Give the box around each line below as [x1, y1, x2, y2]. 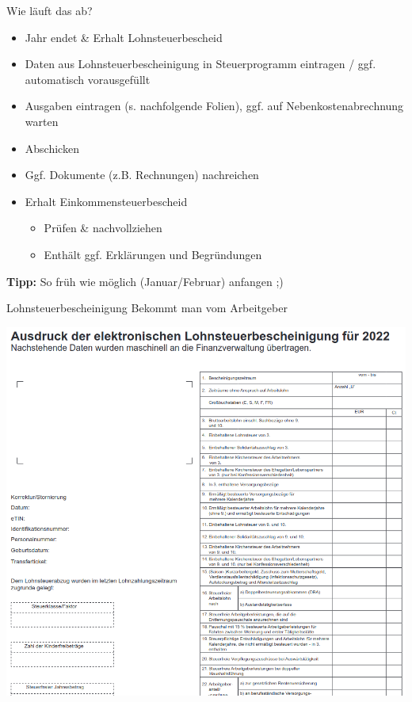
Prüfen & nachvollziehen [44, 219, 162, 236]
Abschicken [25, 139, 79, 156]
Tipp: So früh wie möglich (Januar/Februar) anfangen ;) [6, 273, 284, 289]
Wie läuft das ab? [6, 2, 93, 18]
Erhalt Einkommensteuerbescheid [25, 193, 188, 209]
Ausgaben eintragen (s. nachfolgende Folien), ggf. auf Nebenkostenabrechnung [25, 97, 404, 114]
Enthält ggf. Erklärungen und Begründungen [44, 246, 262, 262]
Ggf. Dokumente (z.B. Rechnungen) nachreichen [25, 166, 259, 183]
